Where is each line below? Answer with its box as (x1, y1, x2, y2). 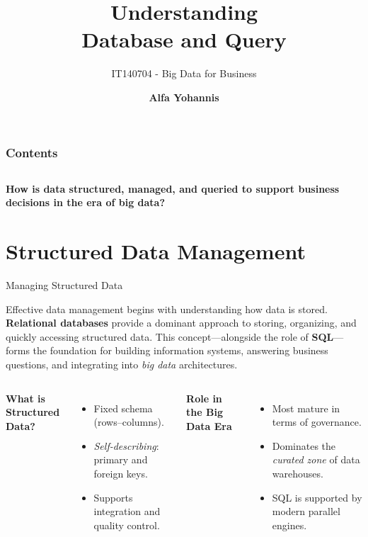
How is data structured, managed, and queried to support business (6, 181, 340, 196)
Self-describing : (93, 438, 159, 453)
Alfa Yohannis (149, 89, 219, 104)
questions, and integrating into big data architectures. (6, 357, 238, 372)
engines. (272, 517, 307, 532)
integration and (93, 504, 161, 519)
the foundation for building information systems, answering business (33, 343, 328, 358)
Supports (93, 490, 133, 504)
